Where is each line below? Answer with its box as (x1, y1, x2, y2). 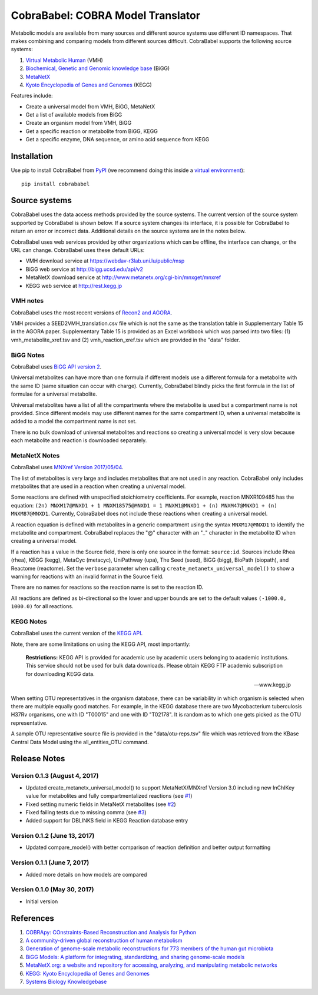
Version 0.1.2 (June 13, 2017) (11, 832, 95, 840)
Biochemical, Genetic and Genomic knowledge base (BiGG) (25, 65, 170, 72)
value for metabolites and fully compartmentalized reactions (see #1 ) (25, 792, 193, 800)
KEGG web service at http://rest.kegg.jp (25, 282, 122, 289)
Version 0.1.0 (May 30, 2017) (11, 885, 94, 894)
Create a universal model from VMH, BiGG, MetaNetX (25, 103, 155, 110)
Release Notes (11, 754, 65, 764)
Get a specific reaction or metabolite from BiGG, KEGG (25, 127, 158, 135)
